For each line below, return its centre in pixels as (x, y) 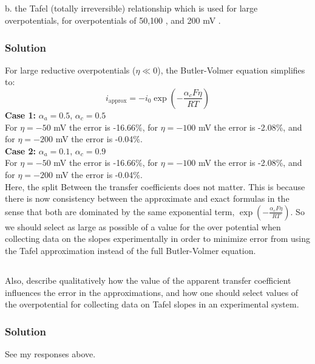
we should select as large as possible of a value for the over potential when (143, 226)
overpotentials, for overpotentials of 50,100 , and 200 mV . (113, 20)
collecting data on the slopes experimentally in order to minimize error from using (157, 239)
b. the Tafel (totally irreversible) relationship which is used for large (131, 8)
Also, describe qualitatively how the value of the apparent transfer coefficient (148, 280)
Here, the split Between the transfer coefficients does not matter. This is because (155, 186)
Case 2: (21, 150)
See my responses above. (50, 353)
